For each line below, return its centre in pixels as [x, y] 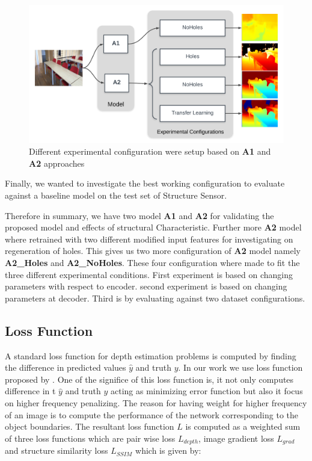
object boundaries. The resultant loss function [90, 426]
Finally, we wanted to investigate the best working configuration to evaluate [145, 183]
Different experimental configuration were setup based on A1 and [150, 151]
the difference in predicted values [66, 367]
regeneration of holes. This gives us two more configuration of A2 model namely [153, 251]
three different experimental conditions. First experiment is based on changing [149, 274]
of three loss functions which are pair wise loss [90, 438]
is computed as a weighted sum [243, 426]
